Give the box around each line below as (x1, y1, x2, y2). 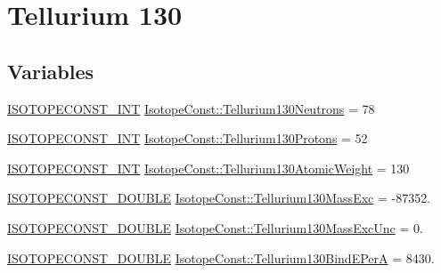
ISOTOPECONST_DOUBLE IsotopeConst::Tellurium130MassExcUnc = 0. (7, 218, 423, 237)
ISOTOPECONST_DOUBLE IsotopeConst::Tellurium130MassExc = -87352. (7, 189, 431, 207)
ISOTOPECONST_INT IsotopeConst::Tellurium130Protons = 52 (7, 129, 368, 148)
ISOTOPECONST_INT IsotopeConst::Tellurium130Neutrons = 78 (7, 99, 375, 117)
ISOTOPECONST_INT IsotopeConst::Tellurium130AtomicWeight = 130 (7, 158, 410, 177)
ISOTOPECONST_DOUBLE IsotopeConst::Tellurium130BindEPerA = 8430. (7, 248, 435, 267)
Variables (7, 57, 94, 84)
